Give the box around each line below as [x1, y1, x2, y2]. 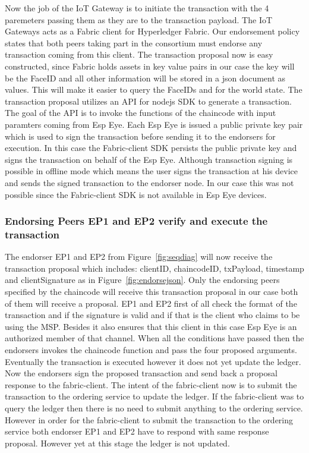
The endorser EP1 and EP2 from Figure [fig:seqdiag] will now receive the [5, 250, 273, 263]
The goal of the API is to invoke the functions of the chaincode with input [5, 106, 276, 119]
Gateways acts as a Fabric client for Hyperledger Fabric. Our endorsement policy [5, 25, 300, 37]
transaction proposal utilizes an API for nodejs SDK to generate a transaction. [5, 95, 292, 107]
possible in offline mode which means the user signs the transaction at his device [5, 165, 298, 177]
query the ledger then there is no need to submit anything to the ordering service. [5, 401, 303, 414]
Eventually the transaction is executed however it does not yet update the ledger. [5, 355, 301, 367]
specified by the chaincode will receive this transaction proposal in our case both [5, 285, 298, 298]
